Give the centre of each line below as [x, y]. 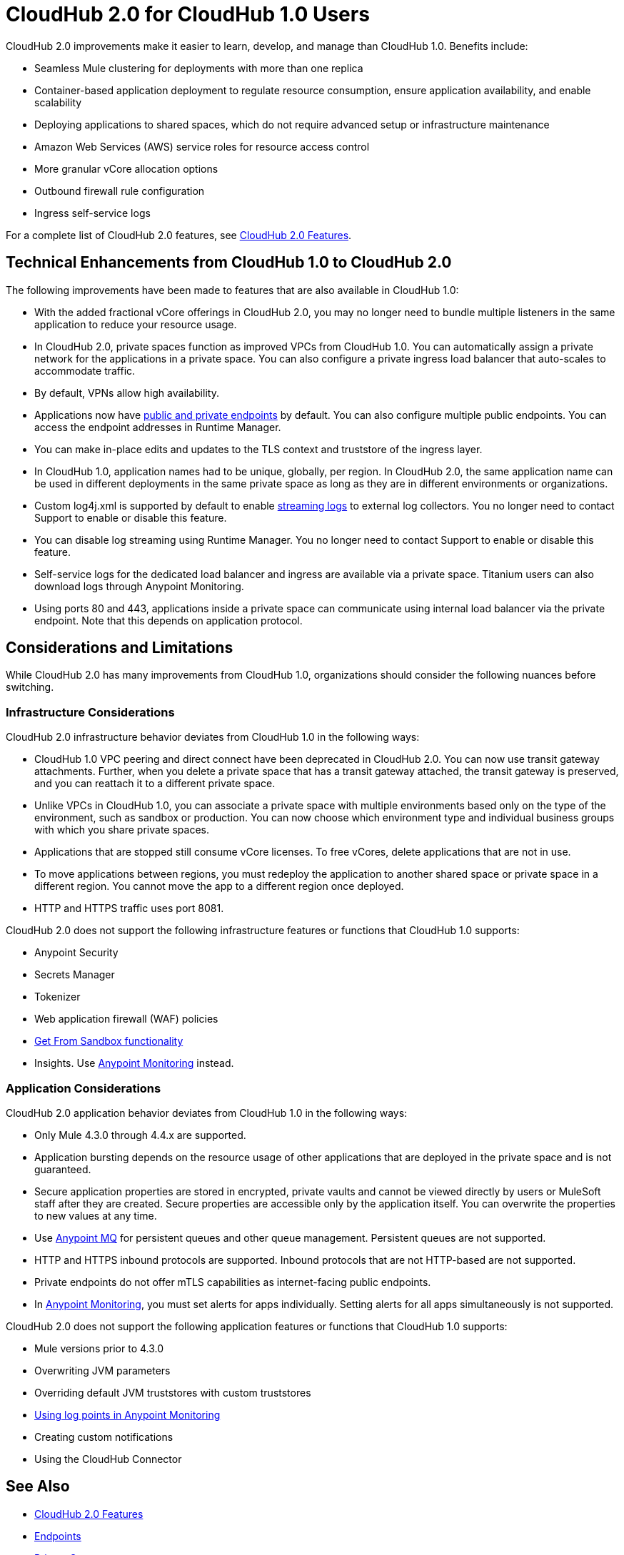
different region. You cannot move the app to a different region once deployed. [219, 886]
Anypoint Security [76, 953]
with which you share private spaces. [122, 830]
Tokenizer [57, 997]
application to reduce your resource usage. [136, 324]
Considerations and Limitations [120, 648]
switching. [30, 687]
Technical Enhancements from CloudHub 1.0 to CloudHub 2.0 [229, 263]
